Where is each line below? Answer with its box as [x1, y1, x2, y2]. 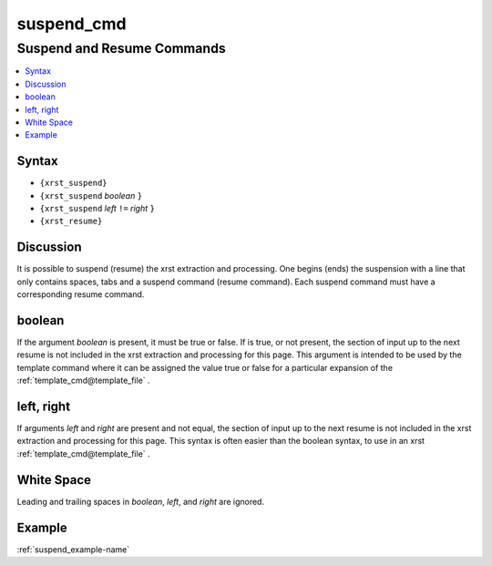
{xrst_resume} [39, 216, 103, 227]
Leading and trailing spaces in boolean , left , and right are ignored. [16, 496, 264, 507]
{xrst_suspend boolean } [39, 190, 143, 201]
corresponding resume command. [16, 289, 145, 300]
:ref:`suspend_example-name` [16, 543, 130, 555]
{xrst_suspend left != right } [39, 203, 155, 214]
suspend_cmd [16, 14, 127, 34]
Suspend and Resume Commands [16, 40, 227, 57]
